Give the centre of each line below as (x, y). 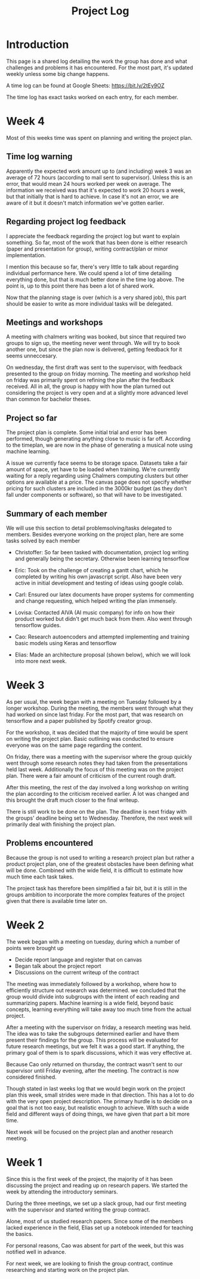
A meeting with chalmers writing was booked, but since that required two (96, 337)
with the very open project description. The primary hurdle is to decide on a (99, 1101)
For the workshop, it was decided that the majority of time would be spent (97, 732)
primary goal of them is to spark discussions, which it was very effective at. (99, 1052)
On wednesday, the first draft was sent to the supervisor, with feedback (94, 367)
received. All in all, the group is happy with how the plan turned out (88, 386)
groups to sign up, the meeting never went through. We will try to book (93, 343)
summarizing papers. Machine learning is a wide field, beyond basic (90, 1003)
